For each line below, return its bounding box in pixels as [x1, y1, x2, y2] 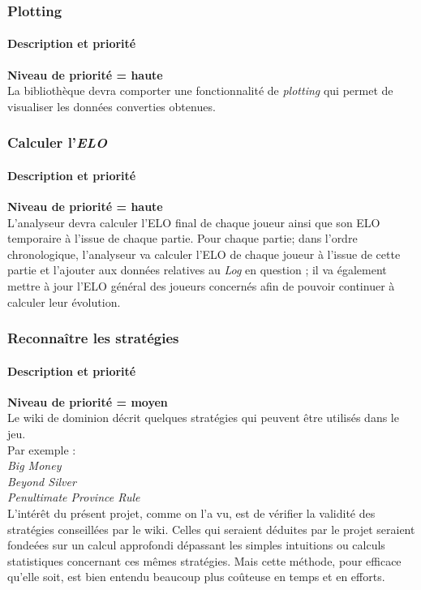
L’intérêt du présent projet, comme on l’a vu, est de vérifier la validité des [7, 505, 376, 522]
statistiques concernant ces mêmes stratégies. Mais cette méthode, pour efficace [7, 552, 402, 569]
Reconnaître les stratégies [7, 328, 179, 348]
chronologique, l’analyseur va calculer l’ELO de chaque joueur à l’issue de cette [7, 245, 401, 262]
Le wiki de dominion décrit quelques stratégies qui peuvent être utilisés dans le [7, 409, 399, 426]
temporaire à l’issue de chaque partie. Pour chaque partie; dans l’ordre [7, 230, 358, 247]
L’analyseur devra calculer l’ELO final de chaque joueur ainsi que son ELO [7, 213, 380, 230]
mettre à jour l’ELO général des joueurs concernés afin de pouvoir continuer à [7, 278, 395, 295]
